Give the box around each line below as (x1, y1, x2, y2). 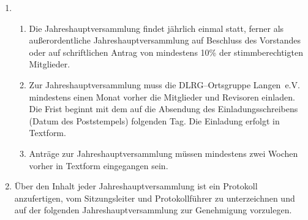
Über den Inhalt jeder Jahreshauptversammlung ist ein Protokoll (14, 180, 258, 192)
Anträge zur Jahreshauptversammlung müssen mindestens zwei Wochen (29, 146, 298, 159)
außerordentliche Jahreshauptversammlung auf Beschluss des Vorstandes (29, 34, 301, 47)
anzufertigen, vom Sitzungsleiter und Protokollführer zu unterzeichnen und (14, 191, 295, 204)
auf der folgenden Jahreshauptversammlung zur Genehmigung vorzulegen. (14, 203, 292, 216)
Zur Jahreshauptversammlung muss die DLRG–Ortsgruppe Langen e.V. (29, 78, 300, 91)
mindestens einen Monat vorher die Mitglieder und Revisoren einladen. (29, 90, 295, 103)
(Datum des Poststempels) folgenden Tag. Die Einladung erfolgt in (29, 114, 280, 127)
